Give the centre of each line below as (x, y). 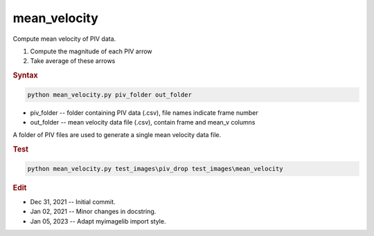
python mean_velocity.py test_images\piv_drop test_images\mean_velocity (155, 169)
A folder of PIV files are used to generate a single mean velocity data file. (117, 135)
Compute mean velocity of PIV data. (64, 39)
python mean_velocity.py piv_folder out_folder (109, 94)
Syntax (25, 75)
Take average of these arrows (73, 61)
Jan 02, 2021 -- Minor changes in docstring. (93, 212)
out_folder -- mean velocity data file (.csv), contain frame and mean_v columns (143, 122)
